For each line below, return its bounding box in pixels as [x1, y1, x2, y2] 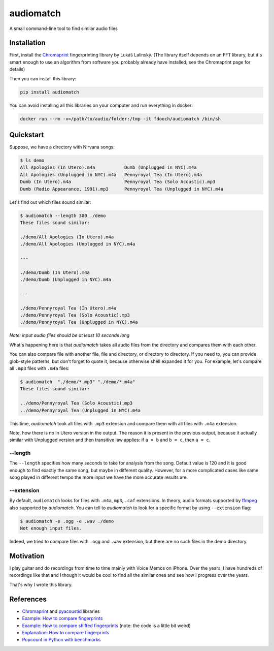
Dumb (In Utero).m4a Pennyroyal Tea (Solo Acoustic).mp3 [20, 179, 216, 185]
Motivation [9, 551, 45, 560]
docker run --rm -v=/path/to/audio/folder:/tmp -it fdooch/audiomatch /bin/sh [20, 116, 221, 121]
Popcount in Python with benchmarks [22, 637, 101, 643]
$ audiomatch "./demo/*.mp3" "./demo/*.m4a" [20, 379, 135, 385]
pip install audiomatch [20, 89, 80, 95]
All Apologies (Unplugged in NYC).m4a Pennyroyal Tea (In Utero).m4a [20, 172, 202, 177]
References [9, 595, 47, 603]
